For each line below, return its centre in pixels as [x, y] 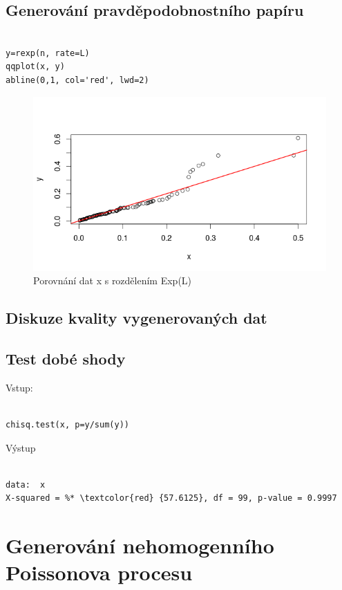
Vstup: [19, 387]
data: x [26, 485]
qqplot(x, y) [35, 67]
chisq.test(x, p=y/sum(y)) [67, 424]
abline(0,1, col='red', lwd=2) [77, 80]
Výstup [21, 447]
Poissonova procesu [99, 572]
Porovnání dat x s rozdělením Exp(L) [113, 280]
